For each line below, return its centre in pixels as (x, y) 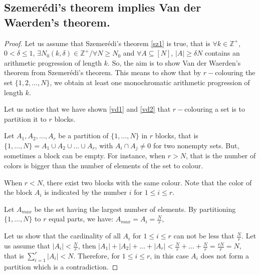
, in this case (169, 255)
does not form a (225, 255)
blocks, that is (177, 135)
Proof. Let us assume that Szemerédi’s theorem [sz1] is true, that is (107, 43)
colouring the (235, 72)
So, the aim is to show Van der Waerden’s (176, 62)
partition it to (25, 118)
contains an (222, 53)
